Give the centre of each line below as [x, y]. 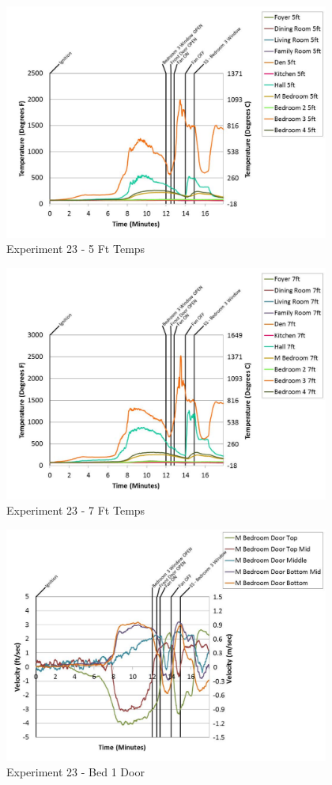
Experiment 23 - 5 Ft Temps [76, 249]
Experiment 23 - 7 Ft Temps [76, 510]
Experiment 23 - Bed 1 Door [75, 772]
